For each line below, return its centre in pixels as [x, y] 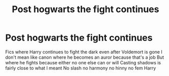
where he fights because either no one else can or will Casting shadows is [83, 62]
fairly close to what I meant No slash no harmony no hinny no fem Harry [81, 68]
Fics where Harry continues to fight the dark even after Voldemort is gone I [84, 52]
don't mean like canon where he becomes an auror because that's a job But [85, 57]
